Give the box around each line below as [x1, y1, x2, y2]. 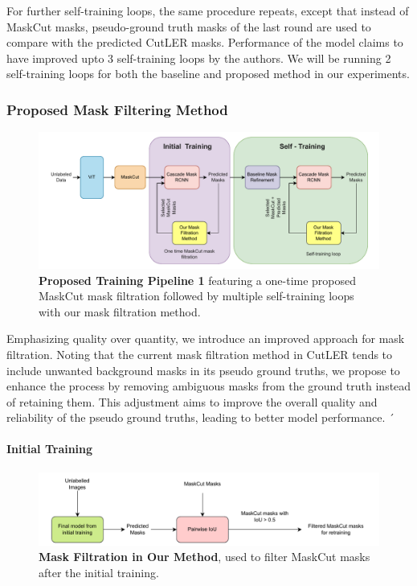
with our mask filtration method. [39, 303, 201, 320]
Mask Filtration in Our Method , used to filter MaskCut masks [39, 548, 370, 565]
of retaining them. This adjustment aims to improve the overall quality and [6, 393, 378, 410]
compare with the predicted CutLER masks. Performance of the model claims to [6, 34, 403, 51]
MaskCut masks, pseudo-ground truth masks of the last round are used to [6, 18, 371, 35]
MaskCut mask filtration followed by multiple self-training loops [39, 287, 354, 304]
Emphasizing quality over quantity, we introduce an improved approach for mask [6, 330, 405, 347]
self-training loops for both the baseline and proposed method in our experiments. [6, 65, 410, 82]
